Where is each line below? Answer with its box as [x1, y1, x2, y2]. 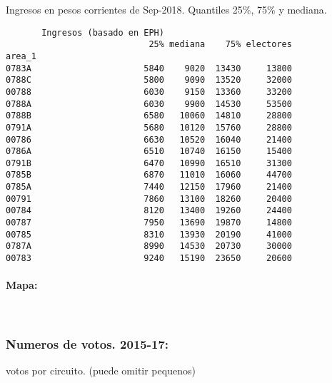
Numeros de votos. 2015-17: [6, 335, 169, 353]
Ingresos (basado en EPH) [41, 27, 164, 38]
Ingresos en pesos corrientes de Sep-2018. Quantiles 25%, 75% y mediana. [6, 2, 327, 16]
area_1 [6, 51, 36, 61]
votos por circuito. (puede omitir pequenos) [6, 363, 196, 378]
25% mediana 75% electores [149, 39, 292, 50]
